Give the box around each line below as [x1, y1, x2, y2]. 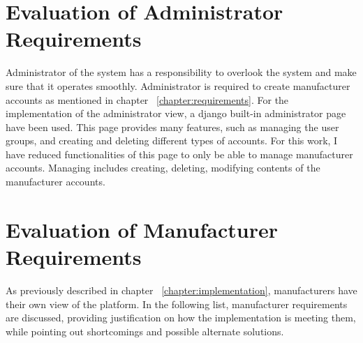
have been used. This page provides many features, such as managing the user [6, 119, 339, 134]
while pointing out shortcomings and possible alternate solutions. [6, 323, 284, 338]
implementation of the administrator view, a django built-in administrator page [6, 106, 346, 121]
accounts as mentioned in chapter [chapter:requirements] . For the [6, 92, 289, 107]
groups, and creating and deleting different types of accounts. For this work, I [6, 133, 338, 148]
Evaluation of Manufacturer [6, 215, 278, 243]
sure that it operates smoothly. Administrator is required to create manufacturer [6, 78, 350, 93]
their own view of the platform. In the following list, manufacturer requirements [6, 296, 348, 311]
